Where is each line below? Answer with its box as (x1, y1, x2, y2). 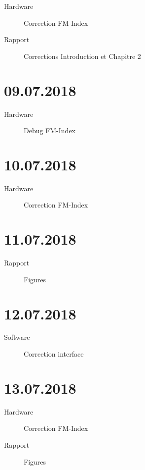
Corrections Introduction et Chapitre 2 (24, 51, 141, 61)
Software (4, 332, 30, 342)
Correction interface (24, 349, 84, 359)
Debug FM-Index (24, 125, 76, 136)
